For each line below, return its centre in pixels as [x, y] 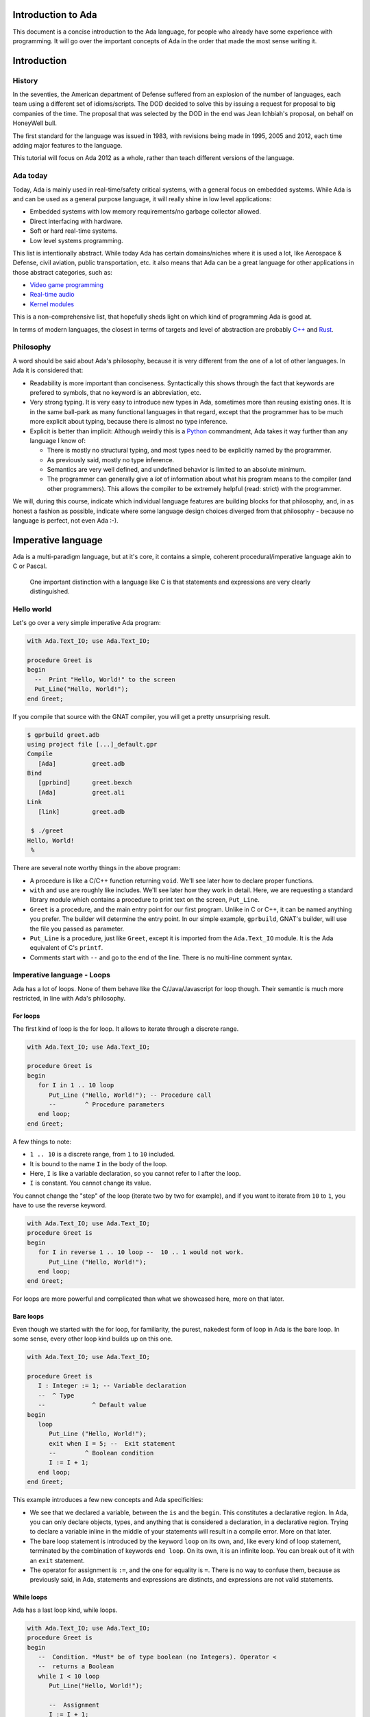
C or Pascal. [30, 566]
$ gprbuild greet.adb [63, 735]
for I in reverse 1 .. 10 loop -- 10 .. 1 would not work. [141, 1252]
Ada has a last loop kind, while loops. [65, 1610]
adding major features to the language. [67, 146]
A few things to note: [42, 1141]
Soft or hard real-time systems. [74, 231]
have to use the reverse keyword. [60, 1205]
